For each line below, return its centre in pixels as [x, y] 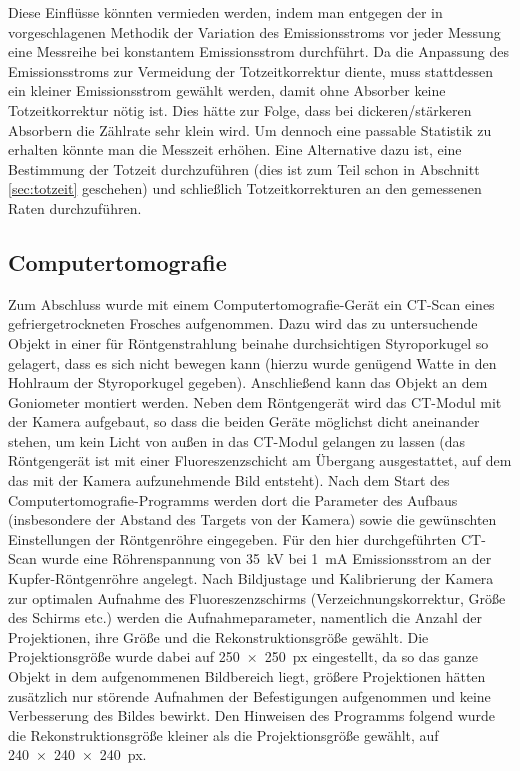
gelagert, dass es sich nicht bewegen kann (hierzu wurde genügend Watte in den [252, 362]
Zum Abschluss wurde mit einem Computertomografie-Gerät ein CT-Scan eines [251, 303]
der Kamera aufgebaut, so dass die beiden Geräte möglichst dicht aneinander [244, 421]
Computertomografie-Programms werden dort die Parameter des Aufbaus [233, 499]
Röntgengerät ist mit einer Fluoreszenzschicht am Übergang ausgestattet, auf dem [260, 460]
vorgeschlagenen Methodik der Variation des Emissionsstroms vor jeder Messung [254, 31]
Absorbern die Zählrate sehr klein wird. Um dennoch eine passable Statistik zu [250, 129]
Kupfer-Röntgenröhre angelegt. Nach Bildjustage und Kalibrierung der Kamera [251, 578]
